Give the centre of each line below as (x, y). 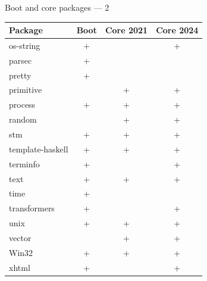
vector (20, 237)
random (23, 119)
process (22, 104)
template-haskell (39, 149)
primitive (26, 90)
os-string (25, 45)
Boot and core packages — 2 (57, 7)
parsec (21, 60)
